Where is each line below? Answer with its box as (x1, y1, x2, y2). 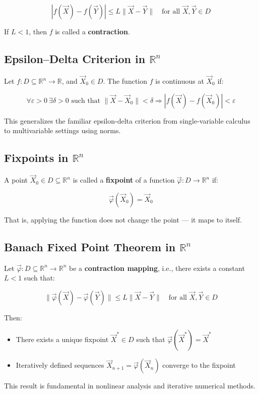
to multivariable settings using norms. (4, 125, 121, 136)
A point (4, 175, 28, 185)
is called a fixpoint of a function (73, 175, 175, 185)
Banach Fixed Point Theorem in (4, 239, 176, 254)
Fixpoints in (4, 150, 69, 165)
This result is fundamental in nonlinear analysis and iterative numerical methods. (4, 380, 255, 391)
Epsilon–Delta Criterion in (4, 50, 146, 66)
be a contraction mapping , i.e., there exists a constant (69, 262, 245, 273)
